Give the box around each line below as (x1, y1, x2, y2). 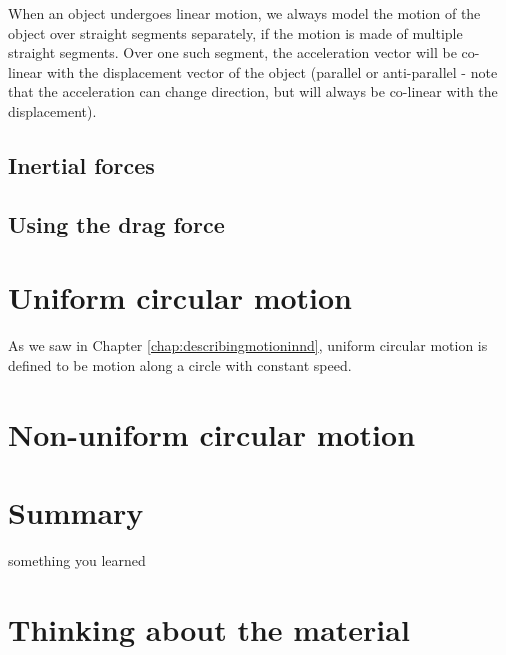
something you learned (8, 549, 146, 570)
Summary (8, 492, 144, 532)
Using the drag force (8, 208, 225, 239)
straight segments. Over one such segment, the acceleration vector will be (8, 42, 457, 63)
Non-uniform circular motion (8, 413, 416, 454)
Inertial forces (8, 149, 155, 180)
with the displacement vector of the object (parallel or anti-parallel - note (46, 61, 498, 82)
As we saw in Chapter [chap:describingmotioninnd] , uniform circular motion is (8, 335, 488, 356)
